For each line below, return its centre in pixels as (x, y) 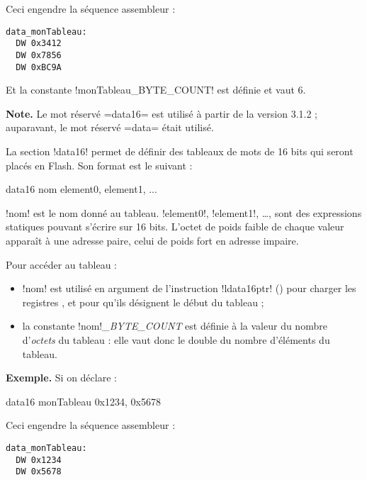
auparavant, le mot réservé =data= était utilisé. (110, 127)
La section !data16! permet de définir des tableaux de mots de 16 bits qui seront (180, 151)
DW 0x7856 (39, 55)
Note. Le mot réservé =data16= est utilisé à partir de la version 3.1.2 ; (162, 113)
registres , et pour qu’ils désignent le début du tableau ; (143, 302)
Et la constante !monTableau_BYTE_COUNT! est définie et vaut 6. (156, 90)
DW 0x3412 (39, 44)
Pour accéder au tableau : (61, 264)
